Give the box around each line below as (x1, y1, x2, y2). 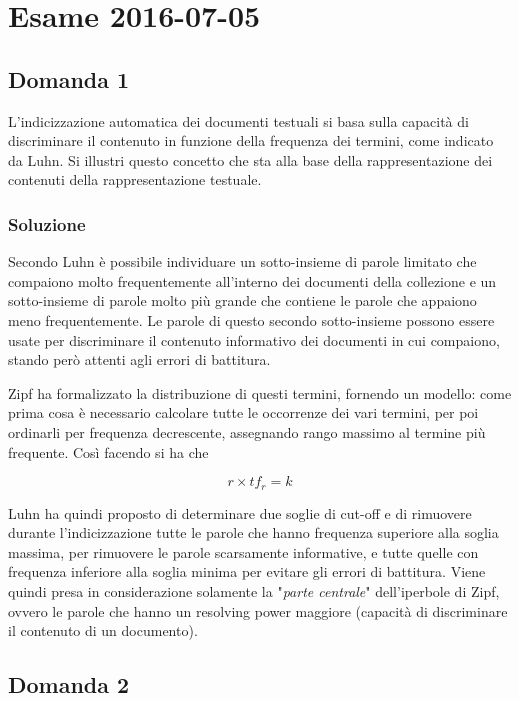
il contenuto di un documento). (8, 620, 198, 641)
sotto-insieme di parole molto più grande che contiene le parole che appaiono (8, 290, 477, 311)
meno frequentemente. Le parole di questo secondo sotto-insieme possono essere (8, 309, 495, 330)
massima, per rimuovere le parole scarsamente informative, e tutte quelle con (8, 541, 479, 562)
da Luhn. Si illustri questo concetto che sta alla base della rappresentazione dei (8, 149, 493, 170)
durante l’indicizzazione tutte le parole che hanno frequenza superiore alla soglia (8, 522, 499, 543)
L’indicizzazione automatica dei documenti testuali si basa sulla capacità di (8, 110, 469, 131)
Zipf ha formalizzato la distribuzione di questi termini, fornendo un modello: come (8, 382, 512, 403)
